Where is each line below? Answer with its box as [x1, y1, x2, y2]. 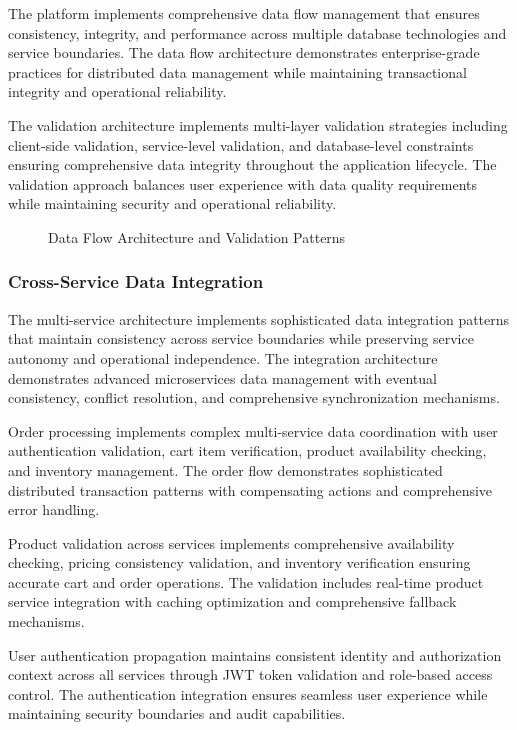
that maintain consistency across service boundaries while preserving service [8, 328, 474, 349]
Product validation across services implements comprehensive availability [8, 532, 455, 553]
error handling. [8, 499, 100, 520]
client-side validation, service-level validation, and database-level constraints [8, 134, 474, 155]
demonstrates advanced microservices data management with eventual [8, 367, 437, 388]
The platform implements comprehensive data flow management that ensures [8, 3, 480, 23]
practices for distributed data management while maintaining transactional [8, 61, 467, 82]
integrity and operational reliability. [8, 81, 227, 102]
